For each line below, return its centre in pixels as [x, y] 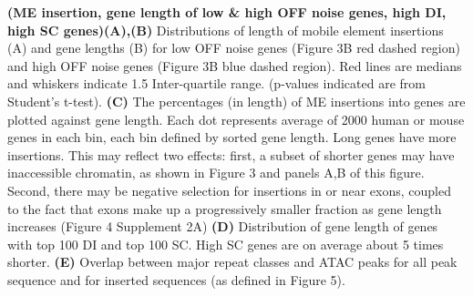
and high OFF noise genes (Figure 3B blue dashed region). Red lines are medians [235, 65]
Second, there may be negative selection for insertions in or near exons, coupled [229, 190]
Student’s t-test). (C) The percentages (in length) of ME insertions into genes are [236, 101]
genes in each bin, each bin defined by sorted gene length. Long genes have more [232, 137]
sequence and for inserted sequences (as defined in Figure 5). [176, 279]
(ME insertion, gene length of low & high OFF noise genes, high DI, [227, 12]
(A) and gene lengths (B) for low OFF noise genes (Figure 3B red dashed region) [234, 48]
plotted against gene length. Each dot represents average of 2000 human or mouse [236, 119]
